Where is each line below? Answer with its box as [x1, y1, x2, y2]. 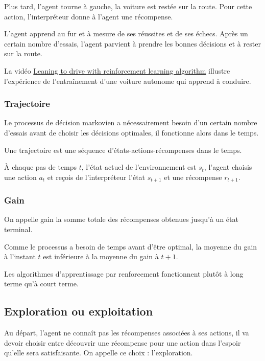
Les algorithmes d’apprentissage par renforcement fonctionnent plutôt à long [4, 268, 244, 279]
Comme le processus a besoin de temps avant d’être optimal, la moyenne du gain [4, 241, 257, 252]
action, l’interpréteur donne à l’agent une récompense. [4, 11, 173, 21]
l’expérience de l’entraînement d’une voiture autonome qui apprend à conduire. [4, 75, 251, 86]
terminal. [4, 224, 33, 235]
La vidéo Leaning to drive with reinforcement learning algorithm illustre [4, 65, 230, 76]
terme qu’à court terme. [4, 278, 79, 289]
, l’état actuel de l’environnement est [81, 162, 197, 172]
